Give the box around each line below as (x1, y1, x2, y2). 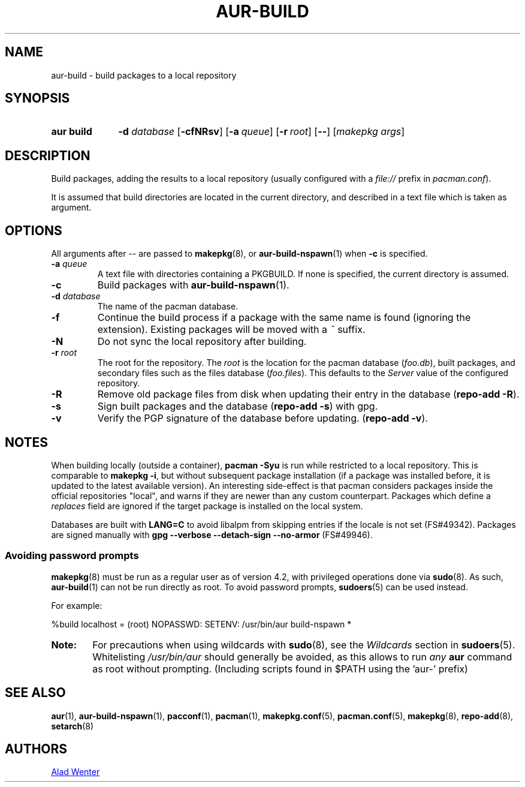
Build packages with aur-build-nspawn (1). (97, 279, 289, 292)
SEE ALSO (5, 685, 66, 701)
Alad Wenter (51, 767, 100, 777)
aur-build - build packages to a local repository (51, 70, 237, 80)
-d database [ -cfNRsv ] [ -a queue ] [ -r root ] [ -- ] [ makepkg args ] (118, 125, 405, 138)
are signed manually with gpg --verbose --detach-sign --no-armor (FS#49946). (51, 529, 373, 540)
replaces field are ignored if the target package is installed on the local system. (51, 500, 363, 511)
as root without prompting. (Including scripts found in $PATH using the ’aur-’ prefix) (92, 662, 468, 675)
